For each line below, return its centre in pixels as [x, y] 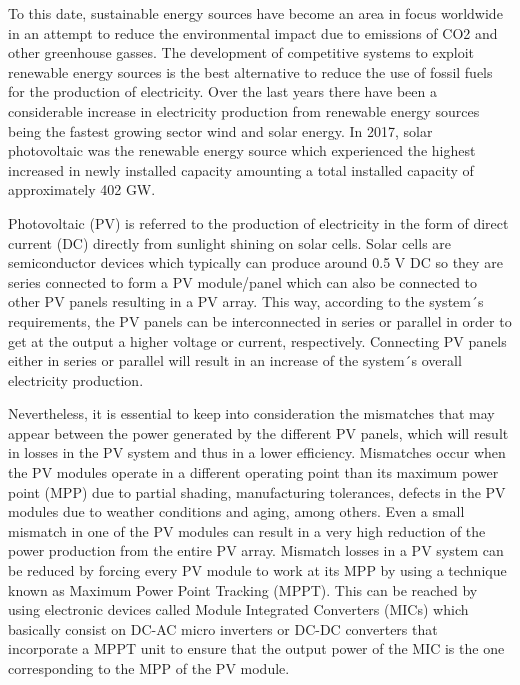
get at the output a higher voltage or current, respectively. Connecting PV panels [257, 340]
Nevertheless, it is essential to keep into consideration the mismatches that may [251, 413]
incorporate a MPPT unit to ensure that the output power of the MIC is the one [256, 648]
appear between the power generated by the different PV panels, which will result [258, 432]
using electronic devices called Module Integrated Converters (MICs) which [238, 609]
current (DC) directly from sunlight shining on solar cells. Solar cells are [230, 242]
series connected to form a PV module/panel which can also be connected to [243, 281]
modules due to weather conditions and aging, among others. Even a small [236, 511]
